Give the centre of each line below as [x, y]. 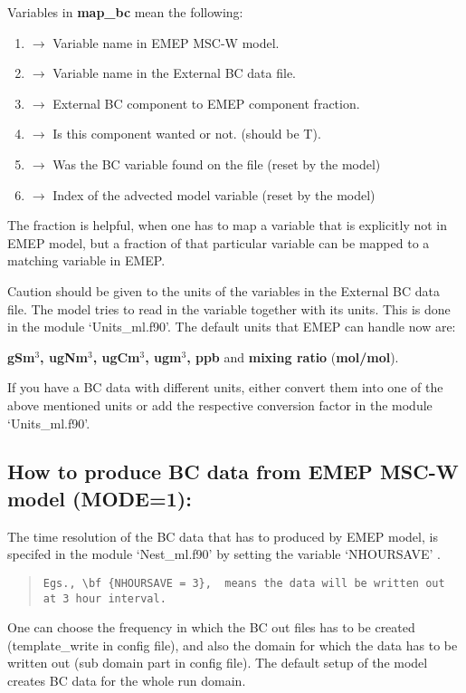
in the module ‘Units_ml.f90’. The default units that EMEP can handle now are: [232, 327]
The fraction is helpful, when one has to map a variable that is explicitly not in [228, 225]
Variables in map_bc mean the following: [125, 12]
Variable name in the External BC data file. [175, 73]
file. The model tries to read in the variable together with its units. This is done [229, 308]
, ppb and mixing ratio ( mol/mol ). [293, 356]
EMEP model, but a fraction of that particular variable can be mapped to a [219, 242]
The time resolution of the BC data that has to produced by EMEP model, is [223, 536]
